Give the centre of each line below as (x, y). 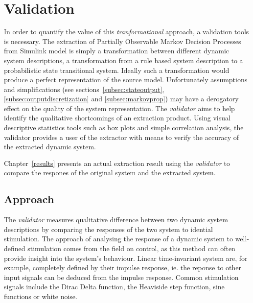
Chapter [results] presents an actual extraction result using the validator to (117, 163)
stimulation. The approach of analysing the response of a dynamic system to (118, 239)
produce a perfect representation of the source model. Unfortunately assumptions (126, 80)
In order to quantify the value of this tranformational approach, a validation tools (126, 32)
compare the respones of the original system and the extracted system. (110, 173)
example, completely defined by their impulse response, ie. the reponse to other (123, 268)
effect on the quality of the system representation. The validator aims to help (119, 108)
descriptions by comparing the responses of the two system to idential (108, 229)
